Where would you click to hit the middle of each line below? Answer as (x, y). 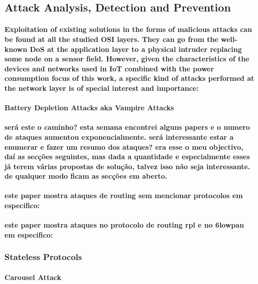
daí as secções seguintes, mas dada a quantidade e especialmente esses (127, 156)
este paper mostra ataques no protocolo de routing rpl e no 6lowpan (124, 225)
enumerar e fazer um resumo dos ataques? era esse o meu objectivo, (124, 146)
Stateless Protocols (43, 257)
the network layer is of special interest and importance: (102, 88)
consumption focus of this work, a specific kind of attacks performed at (129, 78)
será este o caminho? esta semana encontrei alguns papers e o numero (127, 127)
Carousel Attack (33, 277)
